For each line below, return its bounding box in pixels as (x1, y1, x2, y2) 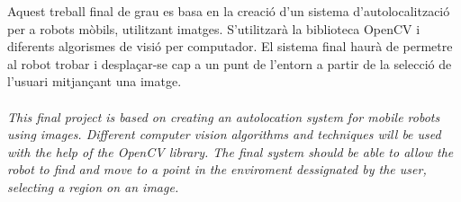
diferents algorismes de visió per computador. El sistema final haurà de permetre (7, 37, 453, 56)
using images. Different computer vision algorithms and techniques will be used (7, 125, 441, 144)
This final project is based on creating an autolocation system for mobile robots (7, 107, 440, 126)
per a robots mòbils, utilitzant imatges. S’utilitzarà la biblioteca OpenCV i (7, 19, 420, 38)
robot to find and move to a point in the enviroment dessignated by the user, (7, 160, 427, 179)
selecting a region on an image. (7, 177, 179, 196)
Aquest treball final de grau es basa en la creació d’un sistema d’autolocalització (7, 2, 450, 20)
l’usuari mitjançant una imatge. (7, 72, 182, 91)
